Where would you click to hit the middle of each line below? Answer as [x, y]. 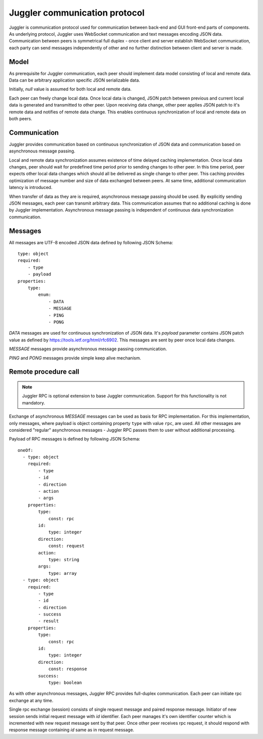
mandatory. [34, 402]
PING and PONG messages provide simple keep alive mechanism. [75, 358]
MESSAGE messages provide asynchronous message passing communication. [88, 349]
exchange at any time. [31, 700]
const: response [68, 669]
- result [48, 621]
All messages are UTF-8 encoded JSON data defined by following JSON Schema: [91, 242]
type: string [64, 560]
